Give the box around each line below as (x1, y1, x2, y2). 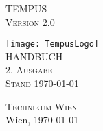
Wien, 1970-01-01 (5, 112, 79, 127)
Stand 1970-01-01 (5, 76, 79, 91)
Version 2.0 (5, 14, 55, 29)
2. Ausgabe (5, 62, 53, 77)
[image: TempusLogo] (5, 39, 100, 49)
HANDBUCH (5, 49, 63, 63)
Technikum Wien (5, 99, 78, 113)
